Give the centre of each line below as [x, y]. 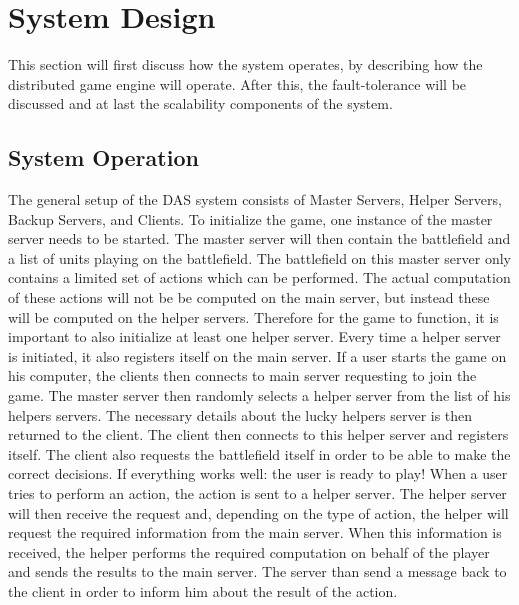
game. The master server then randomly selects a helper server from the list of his [259, 395]
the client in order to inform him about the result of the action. [203, 590]
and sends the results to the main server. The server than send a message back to [257, 571]
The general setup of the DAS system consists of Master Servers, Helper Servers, [255, 199]
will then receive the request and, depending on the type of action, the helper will [258, 512]
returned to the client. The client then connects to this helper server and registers [258, 434]
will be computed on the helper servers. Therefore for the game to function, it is [253, 316]
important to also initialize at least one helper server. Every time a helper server [254, 336]
